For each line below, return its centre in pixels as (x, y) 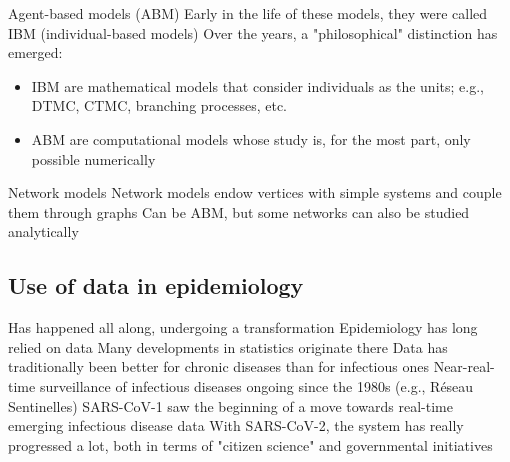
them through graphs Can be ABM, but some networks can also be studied (239, 211)
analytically (43, 231)
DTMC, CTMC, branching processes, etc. (159, 105)
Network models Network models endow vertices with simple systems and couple (255, 192)
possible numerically (93, 158)
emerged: (35, 52)
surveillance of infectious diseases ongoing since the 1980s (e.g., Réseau (256, 385)
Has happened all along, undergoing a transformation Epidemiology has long (243, 327)
